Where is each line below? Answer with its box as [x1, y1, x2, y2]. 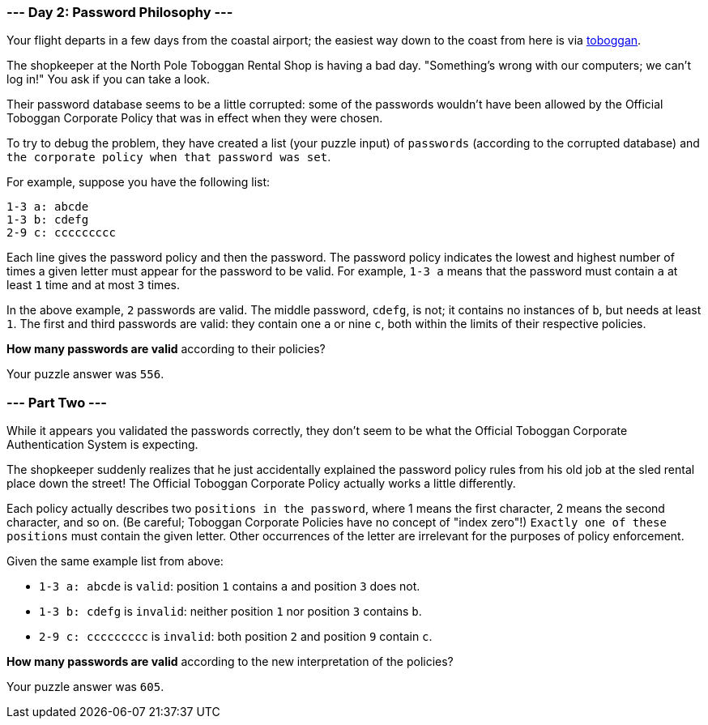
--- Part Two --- [6, 394, 108, 411]
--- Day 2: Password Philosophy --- [6, 4, 233, 20]
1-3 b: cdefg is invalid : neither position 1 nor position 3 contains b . [39, 604, 422, 619]
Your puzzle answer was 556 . [6, 367, 164, 382]
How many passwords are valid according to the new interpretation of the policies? [6, 655, 454, 669]
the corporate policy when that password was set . [6, 150, 331, 164]
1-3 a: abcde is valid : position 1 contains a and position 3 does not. [39, 579, 420, 594]
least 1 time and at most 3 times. [6, 278, 180, 292]
